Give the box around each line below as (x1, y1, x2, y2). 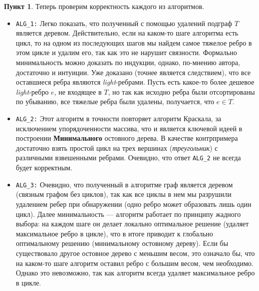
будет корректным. (16, 162, 73, 173)
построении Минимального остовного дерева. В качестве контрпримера (16, 133, 238, 143)
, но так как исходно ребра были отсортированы (108, 86, 255, 97)
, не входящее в (54, 86, 102, 97)
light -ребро (16, 86, 49, 97)
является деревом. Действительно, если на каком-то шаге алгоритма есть (16, 28, 238, 38)
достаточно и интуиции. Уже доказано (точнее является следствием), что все (16, 67, 251, 77)
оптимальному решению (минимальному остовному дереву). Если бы (16, 238, 228, 248)
